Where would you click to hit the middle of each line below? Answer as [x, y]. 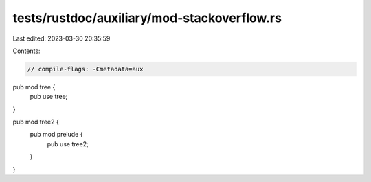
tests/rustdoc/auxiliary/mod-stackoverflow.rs [147, 18]
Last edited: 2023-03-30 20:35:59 [61, 38]
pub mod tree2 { [36, 122]
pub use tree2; [68, 144]
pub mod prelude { [56, 135]
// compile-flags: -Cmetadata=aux [85, 69]
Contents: [26, 51]
